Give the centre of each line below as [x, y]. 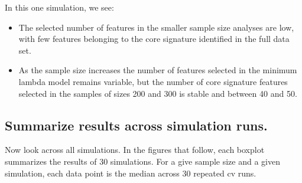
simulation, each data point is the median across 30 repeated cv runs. [131, 173]
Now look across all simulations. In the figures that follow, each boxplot [135, 150]
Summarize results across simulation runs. [136, 125]
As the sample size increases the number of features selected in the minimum [158, 70]
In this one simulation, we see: [59, 7]
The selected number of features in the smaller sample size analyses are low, [156, 27]
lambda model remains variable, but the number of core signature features [153, 81]
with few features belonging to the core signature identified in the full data [154, 39]
